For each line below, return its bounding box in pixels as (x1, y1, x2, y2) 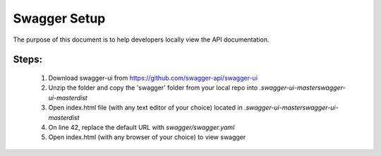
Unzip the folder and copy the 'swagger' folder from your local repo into (48, 83, 258, 92)
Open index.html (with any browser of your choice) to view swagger (48, 133, 246, 141)
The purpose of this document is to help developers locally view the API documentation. (13, 35, 270, 44)
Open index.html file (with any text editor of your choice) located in (48, 103, 243, 112)
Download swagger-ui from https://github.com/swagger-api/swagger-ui (48, 73, 258, 82)
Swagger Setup (13, 11, 106, 26)
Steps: (13, 54, 42, 66)
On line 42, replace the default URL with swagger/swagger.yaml (48, 123, 235, 131)
